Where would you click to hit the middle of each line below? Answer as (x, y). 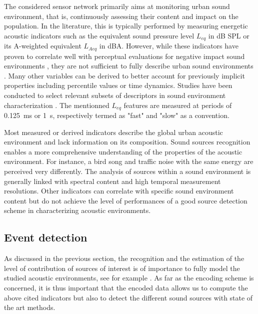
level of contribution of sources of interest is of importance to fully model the (122, 268)
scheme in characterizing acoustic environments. (77, 210)
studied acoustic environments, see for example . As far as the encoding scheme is (129, 278)
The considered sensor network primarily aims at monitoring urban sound (117, 6)
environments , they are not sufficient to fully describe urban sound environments (129, 66)
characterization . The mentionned (57, 105)
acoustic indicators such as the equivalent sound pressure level (99, 35)
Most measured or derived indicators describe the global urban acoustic (113, 132)
